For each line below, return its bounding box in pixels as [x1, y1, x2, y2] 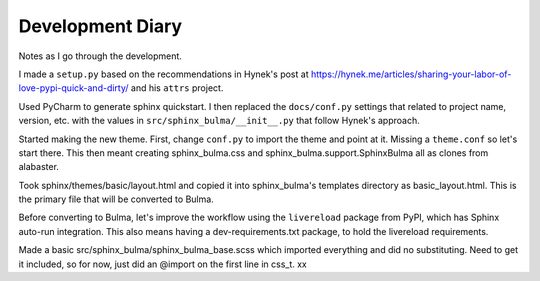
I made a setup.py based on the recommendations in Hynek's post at [18, 68, 309, 80]
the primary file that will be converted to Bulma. [18, 193, 214, 205]
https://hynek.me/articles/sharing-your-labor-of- [310, 68, 512, 80]
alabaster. [18, 161, 60, 173]
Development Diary [18, 15, 183, 37]
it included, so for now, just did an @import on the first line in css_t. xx [18, 258, 307, 270]
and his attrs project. [130, 82, 224, 94]
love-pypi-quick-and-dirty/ [18, 82, 129, 94]
